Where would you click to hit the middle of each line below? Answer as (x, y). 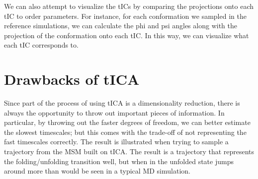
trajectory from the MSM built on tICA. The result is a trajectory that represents (129, 151)
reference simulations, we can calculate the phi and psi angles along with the (121, 26)
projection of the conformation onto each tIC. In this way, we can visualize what (127, 35)
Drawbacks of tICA (72, 79)
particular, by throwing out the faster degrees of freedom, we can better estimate (127, 122)
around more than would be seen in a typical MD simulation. (97, 171)
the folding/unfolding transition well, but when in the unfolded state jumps (119, 161)
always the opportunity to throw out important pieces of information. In (114, 112)
